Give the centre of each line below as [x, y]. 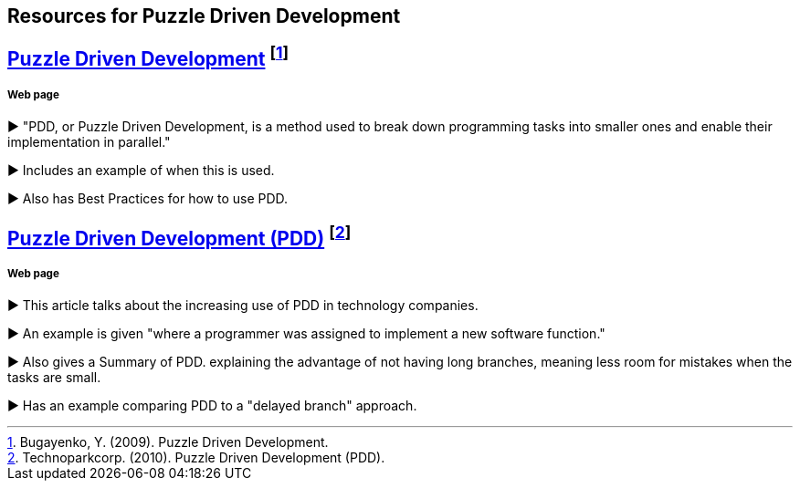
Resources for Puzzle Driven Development [204, 16]
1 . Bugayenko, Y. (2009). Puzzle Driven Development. [168, 442]
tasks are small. [54, 378]
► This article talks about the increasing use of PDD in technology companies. [243, 306]
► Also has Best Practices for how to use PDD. [148, 199]
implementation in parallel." [89, 142]
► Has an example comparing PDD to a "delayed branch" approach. [212, 406]
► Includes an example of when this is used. [141, 171]
